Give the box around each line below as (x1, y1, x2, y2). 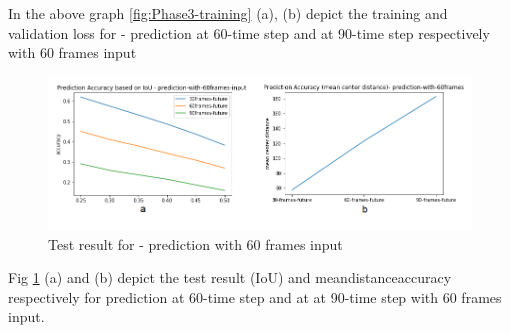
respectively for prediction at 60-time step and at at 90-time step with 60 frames (8, 286, 502, 307)
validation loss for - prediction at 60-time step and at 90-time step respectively (8, 22, 490, 43)
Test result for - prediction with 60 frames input (48, 233, 343, 254)
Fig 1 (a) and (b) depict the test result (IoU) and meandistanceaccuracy (8, 267, 452, 288)
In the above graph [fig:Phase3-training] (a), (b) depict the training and (8, 3, 448, 23)
